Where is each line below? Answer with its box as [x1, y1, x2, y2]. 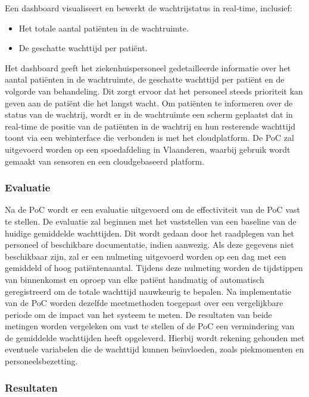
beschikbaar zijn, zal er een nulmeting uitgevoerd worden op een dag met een [5, 250, 286, 262]
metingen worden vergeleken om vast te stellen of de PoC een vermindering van [5, 320, 295, 332]
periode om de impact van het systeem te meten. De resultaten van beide [5, 308, 272, 320]
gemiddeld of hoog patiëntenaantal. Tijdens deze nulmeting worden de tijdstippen [5, 261, 303, 274]
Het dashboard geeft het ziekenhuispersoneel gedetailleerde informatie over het [5, 61, 291, 74]
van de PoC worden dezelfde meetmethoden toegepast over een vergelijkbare [5, 297, 283, 309]
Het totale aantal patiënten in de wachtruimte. [18, 21, 189, 34]
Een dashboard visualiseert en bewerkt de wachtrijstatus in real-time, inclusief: [5, 2, 292, 14]
